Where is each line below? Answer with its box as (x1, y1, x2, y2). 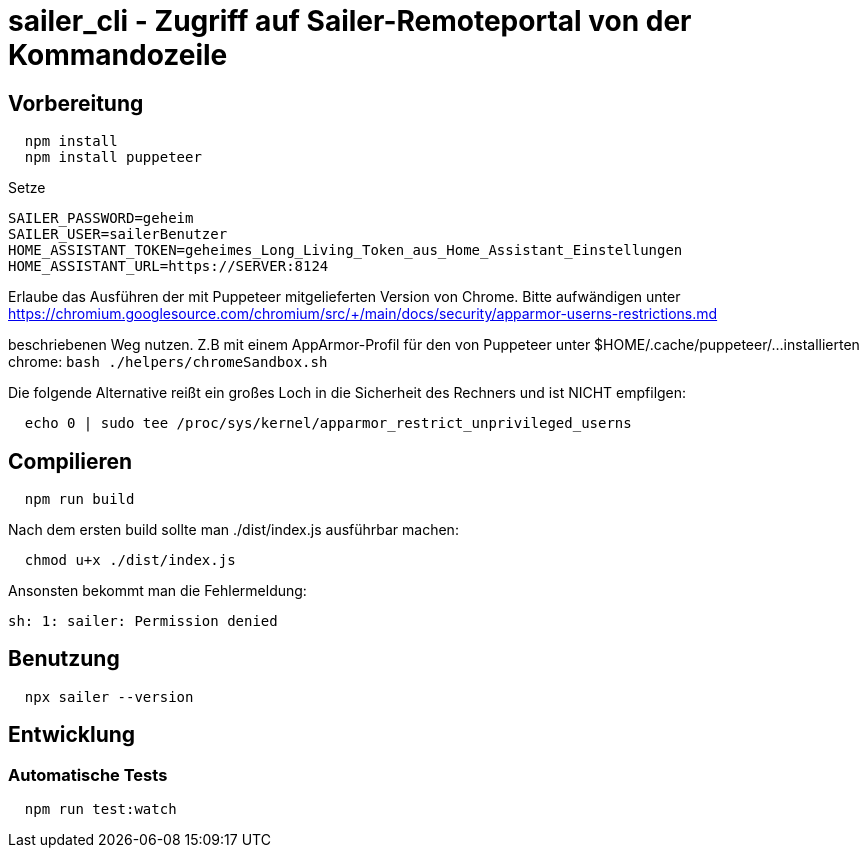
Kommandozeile (8, 38, 228, 72)
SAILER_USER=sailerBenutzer (8, 226, 228, 243)
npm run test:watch (24, 801, 177, 818)
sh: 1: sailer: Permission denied (8, 613, 278, 630)
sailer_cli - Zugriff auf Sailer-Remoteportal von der (8, 4, 692, 38)
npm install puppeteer (24, 149, 202, 166)
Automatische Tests (8, 764, 168, 785)
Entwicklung (8, 722, 136, 748)
